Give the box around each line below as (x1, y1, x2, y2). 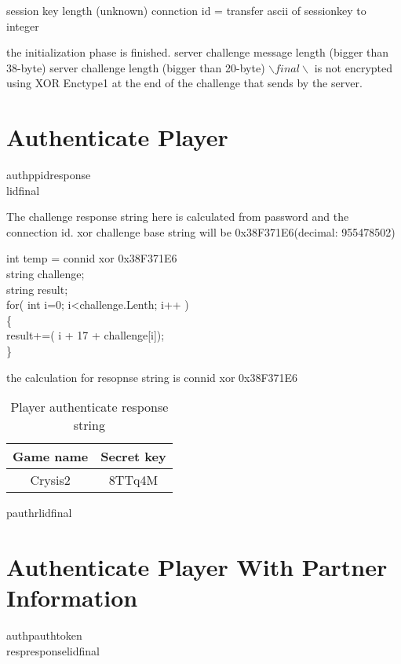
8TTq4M (108, 471, 159, 490)
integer (6, 17, 39, 34)
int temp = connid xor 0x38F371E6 (6, 250, 177, 266)
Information (6, 581, 138, 614)
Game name (13, 447, 89, 466)
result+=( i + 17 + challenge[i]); (6, 327, 165, 343)
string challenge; (6, 266, 85, 282)
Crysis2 (30, 471, 71, 490)
